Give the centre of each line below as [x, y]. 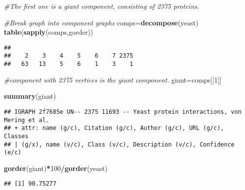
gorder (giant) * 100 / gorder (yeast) [56, 168]
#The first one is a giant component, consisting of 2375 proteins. [102, 6]
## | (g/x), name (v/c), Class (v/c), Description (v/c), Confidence [119, 144]
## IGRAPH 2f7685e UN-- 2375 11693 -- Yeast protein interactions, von [123, 112]
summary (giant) [30, 96]
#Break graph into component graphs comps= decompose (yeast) [101, 22]
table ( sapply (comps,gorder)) [49, 32]
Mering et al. [27, 120]
